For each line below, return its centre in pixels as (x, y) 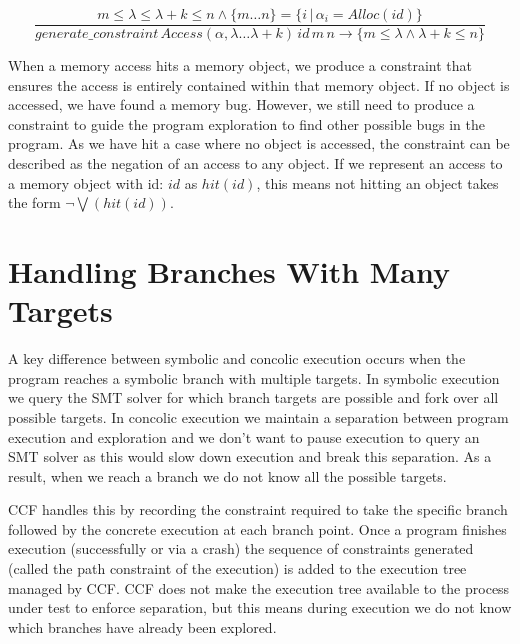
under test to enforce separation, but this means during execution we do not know (260, 607)
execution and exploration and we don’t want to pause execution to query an (244, 436)
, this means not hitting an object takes (377, 182)
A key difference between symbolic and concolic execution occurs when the (237, 358)
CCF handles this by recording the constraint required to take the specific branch (258, 509)
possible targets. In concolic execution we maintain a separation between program (258, 416)
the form (34, 202)
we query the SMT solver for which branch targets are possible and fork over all (253, 397)
